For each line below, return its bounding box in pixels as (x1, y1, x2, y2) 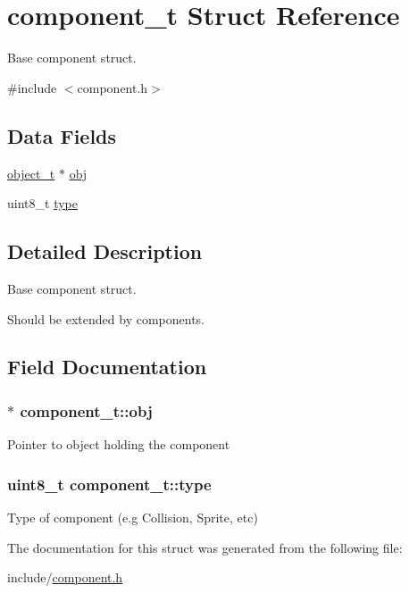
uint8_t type (7, 194, 78, 213)
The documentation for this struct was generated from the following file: (7, 538, 403, 556)
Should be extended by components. (7, 309, 204, 328)
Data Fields (7, 121, 117, 149)
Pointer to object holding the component (7, 435, 230, 454)
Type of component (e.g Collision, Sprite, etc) (7, 507, 258, 526)
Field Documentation (7, 353, 207, 380)
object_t (7, 163, 55, 182)
